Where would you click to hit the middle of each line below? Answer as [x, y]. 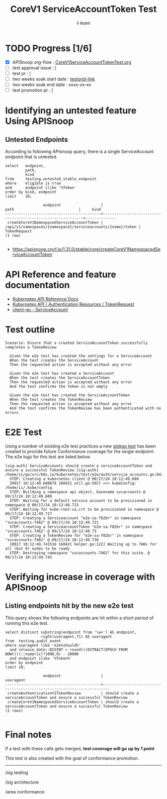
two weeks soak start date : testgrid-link [54, 79]
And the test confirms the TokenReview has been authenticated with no [85, 408]
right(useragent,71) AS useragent [76, 636]
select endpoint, [25, 166]
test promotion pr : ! [33, 90]
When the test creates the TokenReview [51, 399]
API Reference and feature [61, 275]
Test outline [30, 330]
